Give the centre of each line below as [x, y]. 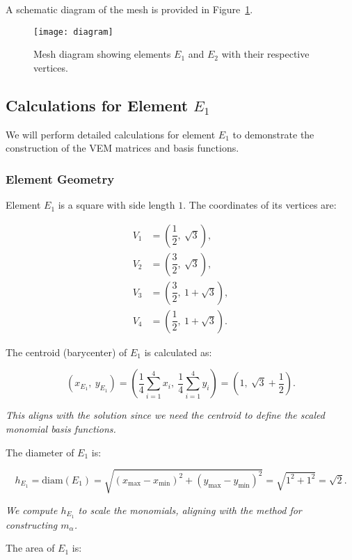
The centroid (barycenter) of [66, 352]
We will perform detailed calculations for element [111, 134]
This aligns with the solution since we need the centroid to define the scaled [165, 415]
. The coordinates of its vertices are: [260, 205]
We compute [32, 510]
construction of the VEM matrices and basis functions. [122, 148]
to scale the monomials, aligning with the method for [190, 510]
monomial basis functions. [61, 428]
